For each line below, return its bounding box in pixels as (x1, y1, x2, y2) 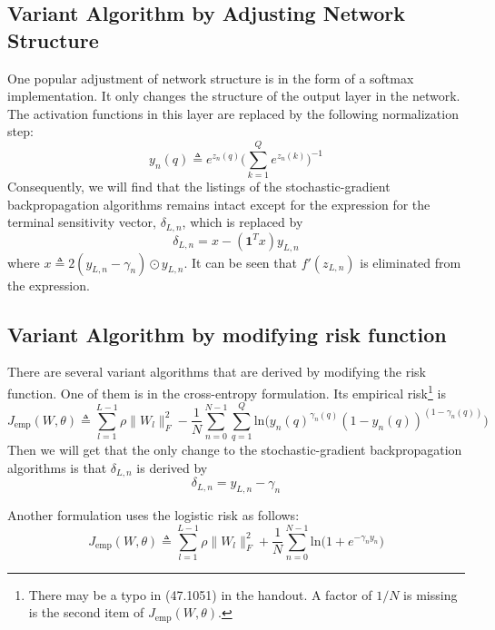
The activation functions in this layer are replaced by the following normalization (7, 103, 459, 123)
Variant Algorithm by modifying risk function (7, 320, 447, 348)
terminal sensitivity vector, (7, 212, 156, 231)
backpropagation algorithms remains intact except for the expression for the (7, 194, 431, 213)
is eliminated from (360, 252, 461, 271)
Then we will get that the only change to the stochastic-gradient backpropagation (7, 440, 462, 459)
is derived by (136, 458, 208, 477)
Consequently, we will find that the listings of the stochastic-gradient (7, 177, 391, 196)
